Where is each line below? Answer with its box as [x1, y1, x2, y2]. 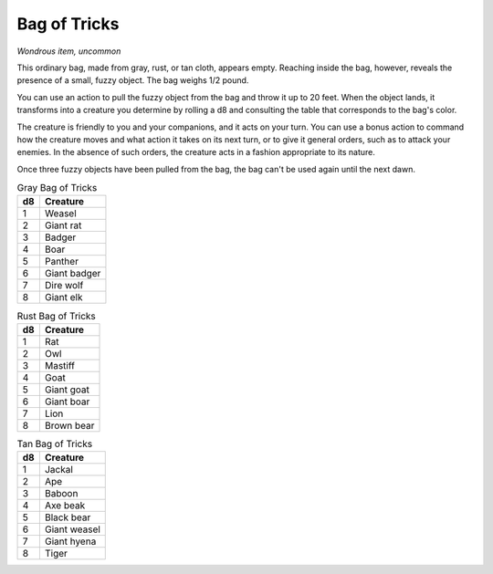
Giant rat [44, 219, 82, 232]
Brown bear [44, 419, 95, 432]
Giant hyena [44, 535, 97, 548]
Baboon [44, 487, 79, 500]
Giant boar [44, 395, 90, 408]
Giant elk [44, 291, 83, 304]
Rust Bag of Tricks [16, 309, 96, 322]
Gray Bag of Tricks [16, 182, 98, 194]
